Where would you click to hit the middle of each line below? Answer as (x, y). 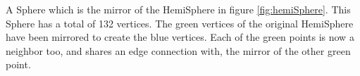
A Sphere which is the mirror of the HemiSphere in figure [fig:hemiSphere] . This (178, 9)
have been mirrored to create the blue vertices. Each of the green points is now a (180, 37)
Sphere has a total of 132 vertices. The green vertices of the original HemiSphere (180, 23)
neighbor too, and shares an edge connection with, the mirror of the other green (178, 50)
